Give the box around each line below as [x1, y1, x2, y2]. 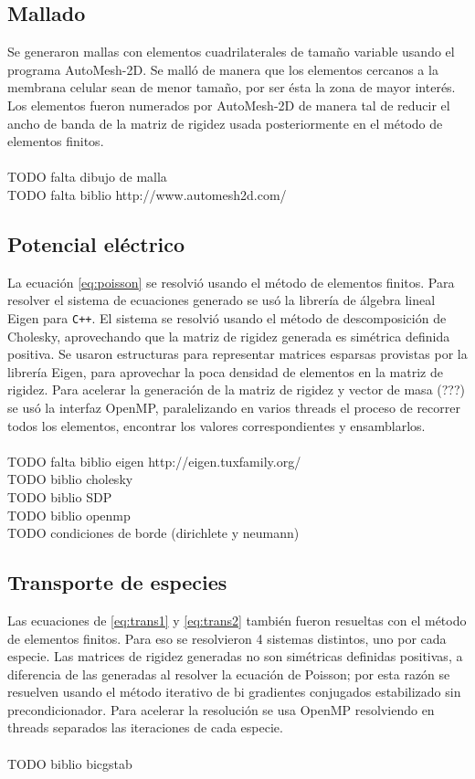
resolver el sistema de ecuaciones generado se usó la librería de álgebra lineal [7, 290, 436, 310]
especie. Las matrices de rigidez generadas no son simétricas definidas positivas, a [7, 647, 463, 666]
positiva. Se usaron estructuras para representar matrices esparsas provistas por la [7, 344, 468, 363]
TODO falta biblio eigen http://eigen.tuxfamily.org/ [7, 451, 301, 470]
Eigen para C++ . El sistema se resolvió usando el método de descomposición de [7, 308, 447, 327]
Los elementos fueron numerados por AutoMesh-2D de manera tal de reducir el [7, 95, 450, 114]
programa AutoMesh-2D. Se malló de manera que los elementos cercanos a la [7, 59, 438, 79]
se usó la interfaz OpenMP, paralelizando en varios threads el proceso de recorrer [7, 397, 460, 416]
